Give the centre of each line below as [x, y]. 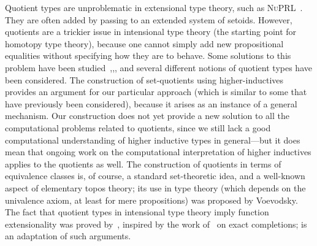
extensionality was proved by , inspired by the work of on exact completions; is [156, 224]
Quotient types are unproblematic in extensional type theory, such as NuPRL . [154, 7]
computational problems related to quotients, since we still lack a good [138, 127]
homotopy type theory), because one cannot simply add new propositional [144, 43]
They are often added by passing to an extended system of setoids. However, [149, 19]
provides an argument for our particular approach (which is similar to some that [156, 92]
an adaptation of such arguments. [68, 236]
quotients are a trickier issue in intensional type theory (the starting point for [151, 32]
